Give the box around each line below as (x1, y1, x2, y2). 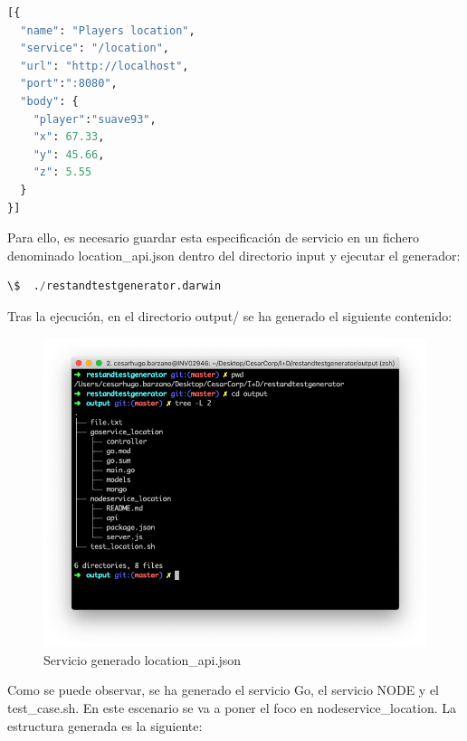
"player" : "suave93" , (33, 112, 157, 126)
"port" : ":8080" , (20, 77, 118, 90)
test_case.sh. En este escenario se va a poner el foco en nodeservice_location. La (7, 698, 457, 717)
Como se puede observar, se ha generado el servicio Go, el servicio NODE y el (7, 680, 439, 699)
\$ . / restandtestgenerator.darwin (7, 280, 222, 293)
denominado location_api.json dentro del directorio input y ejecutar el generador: (7, 245, 461, 264)
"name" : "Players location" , (20, 24, 195, 37)
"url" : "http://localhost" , (20, 59, 189, 72)
